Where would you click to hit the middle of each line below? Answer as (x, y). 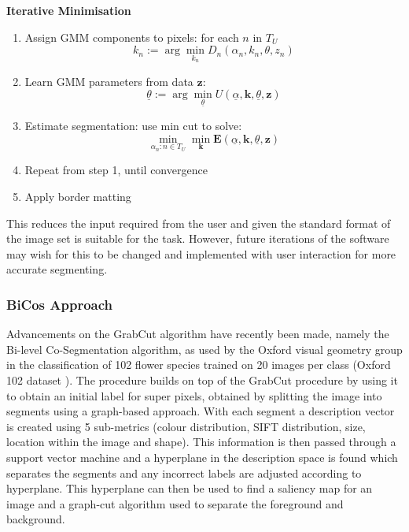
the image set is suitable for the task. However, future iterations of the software (198, 238)
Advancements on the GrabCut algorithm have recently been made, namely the (198, 334)
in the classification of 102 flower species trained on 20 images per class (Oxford (199, 365)
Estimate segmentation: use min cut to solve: (133, 126)
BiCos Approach (60, 304)
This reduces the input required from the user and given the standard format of (199, 223)
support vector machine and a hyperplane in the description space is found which (202, 457)
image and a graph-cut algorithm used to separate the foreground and (175, 503)
